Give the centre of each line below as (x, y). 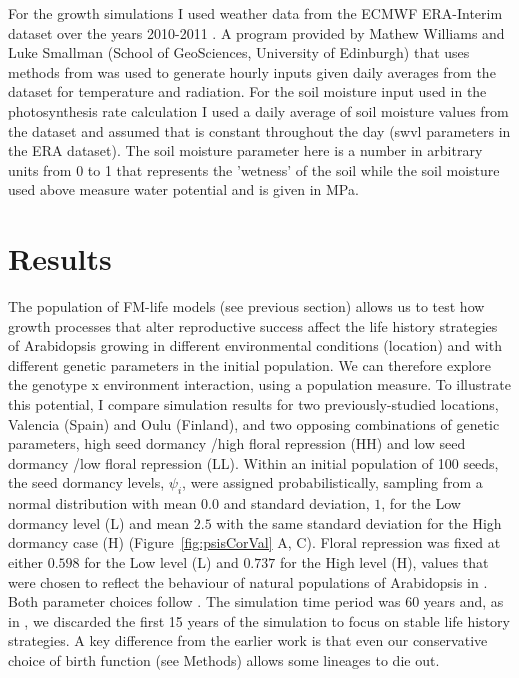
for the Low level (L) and (161, 561)
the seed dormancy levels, (86, 482)
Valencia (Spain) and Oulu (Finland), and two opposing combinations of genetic (254, 423)
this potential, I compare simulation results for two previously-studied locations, (253, 404)
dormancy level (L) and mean (99, 522)
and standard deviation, (296, 503)
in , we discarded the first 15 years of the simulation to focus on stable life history (259, 620)
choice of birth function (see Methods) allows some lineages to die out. (224, 659)
